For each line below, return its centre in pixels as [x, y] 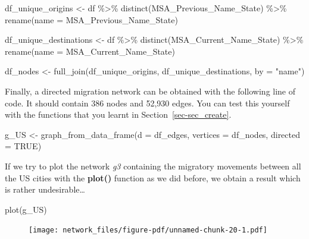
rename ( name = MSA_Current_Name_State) [90, 51]
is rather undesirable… [45, 189]
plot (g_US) [26, 209]
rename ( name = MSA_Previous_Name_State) [91, 19]
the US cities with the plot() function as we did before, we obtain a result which [153, 177]
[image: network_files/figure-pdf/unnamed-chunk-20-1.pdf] [148, 230]
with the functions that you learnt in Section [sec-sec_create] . [118, 114]
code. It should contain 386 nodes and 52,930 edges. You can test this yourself [147, 103]
